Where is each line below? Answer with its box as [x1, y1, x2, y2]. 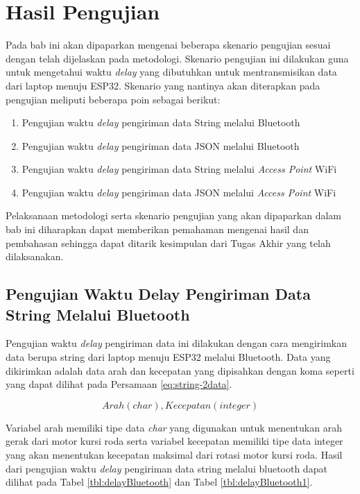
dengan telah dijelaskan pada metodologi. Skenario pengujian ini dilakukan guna [6, 51, 349, 65]
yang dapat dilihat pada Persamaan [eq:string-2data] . [6, 377, 232, 391]
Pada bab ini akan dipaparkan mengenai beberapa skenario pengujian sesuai [6, 37, 331, 52]
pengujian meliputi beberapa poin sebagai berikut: [6, 92, 221, 106]
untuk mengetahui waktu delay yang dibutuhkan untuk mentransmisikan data [6, 65, 337, 79]
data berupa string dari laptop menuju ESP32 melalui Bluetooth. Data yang [6, 350, 331, 364]
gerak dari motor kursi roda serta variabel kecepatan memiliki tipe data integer [6, 434, 343, 448]
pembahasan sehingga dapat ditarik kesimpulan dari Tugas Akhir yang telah [6, 235, 331, 250]
